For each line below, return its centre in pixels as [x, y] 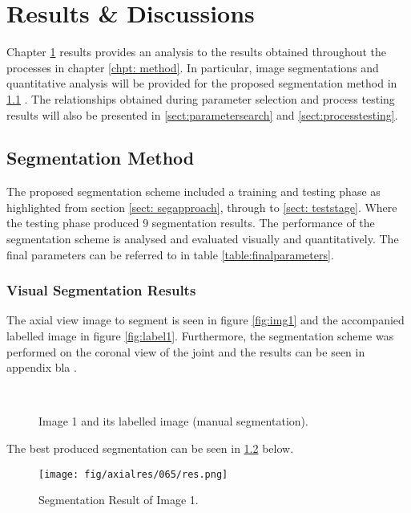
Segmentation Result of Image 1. [119, 500]
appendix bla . [42, 367]
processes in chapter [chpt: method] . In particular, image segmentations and [193, 67]
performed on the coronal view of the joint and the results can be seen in [186, 351]
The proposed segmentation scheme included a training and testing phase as [193, 191]
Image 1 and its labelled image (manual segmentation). [173, 421]
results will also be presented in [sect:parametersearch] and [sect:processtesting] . [202, 114]
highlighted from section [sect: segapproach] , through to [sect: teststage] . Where [202, 207]
